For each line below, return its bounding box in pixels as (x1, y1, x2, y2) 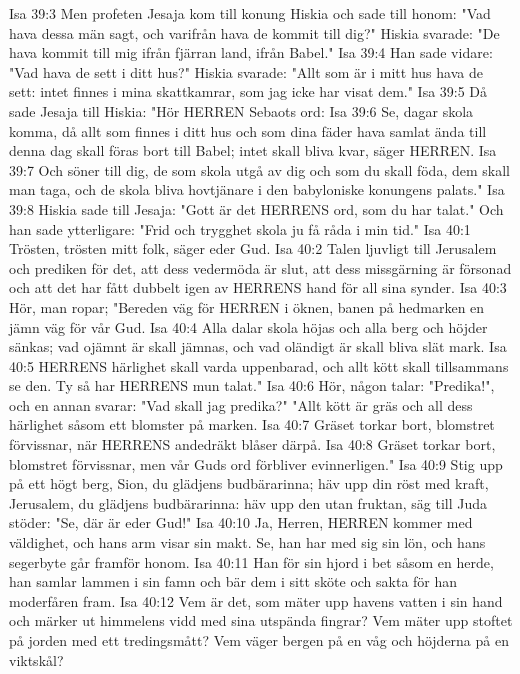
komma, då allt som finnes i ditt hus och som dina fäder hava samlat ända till (9, 120, 487, 141)
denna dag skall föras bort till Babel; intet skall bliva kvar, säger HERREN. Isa (9, 140, 497, 161)
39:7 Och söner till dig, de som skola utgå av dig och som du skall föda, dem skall (9, 159, 510, 180)
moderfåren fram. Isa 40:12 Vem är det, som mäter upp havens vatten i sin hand (9, 590, 503, 611)
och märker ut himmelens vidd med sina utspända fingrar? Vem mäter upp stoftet (9, 610, 513, 631)
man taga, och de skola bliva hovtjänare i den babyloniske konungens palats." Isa (9, 179, 505, 200)
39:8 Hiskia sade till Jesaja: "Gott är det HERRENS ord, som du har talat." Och (9, 198, 504, 219)
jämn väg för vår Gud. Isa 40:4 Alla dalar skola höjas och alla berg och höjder (9, 316, 488, 337)
